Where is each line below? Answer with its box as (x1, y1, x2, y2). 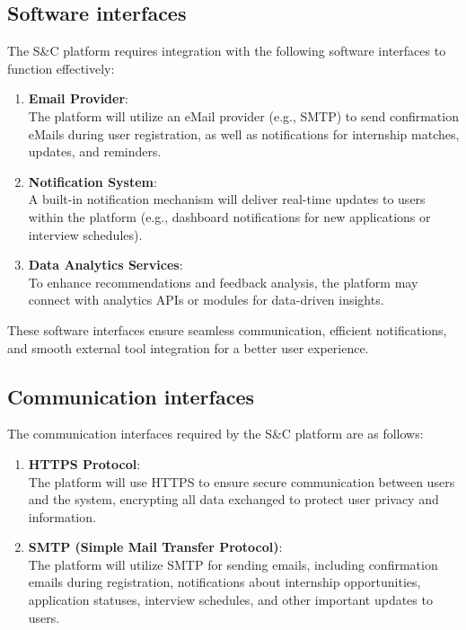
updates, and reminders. (28, 142, 162, 161)
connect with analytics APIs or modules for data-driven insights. (28, 290, 384, 309)
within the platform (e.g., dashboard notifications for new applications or (28, 207, 431, 226)
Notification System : (28, 172, 157, 191)
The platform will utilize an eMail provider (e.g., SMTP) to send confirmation (28, 106, 459, 125)
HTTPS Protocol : (28, 454, 141, 473)
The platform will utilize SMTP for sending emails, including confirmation (28, 555, 438, 573)
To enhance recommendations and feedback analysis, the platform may (28, 272, 418, 291)
